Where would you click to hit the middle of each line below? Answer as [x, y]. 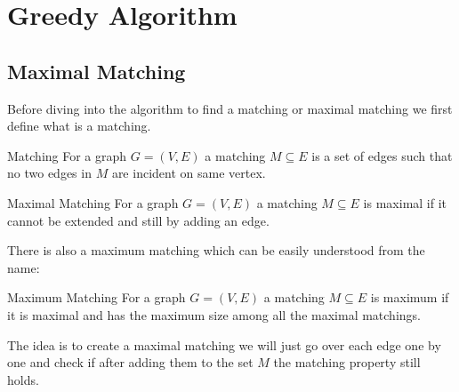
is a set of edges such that [382, 155]
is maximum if [410, 297]
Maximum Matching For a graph [97, 297]
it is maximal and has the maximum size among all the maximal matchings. [214, 314]
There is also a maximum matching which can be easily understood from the [216, 250]
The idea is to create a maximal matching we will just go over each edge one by [224, 344]
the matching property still [347, 362]
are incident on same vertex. [189, 173]
